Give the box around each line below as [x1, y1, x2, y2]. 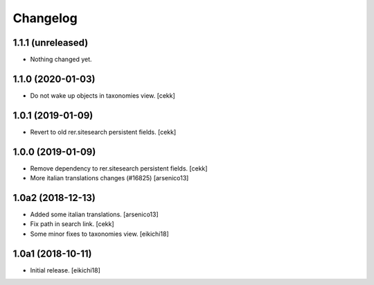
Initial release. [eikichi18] [30, 266, 100, 274]
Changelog [12, 10, 78, 26]
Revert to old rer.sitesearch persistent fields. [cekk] [30, 128, 177, 136]
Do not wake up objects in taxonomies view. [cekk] [30, 91, 176, 100]
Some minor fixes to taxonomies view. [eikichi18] [30, 230, 169, 238]
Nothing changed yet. [30, 55, 93, 64]
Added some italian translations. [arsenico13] [30, 210, 159, 218]
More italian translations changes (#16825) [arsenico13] [30, 174, 189, 182]
